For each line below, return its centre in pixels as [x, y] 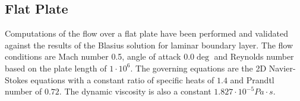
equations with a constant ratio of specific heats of [122, 79]
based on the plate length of [56, 68]
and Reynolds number [254, 56]
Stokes [16, 79]
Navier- [282, 68]
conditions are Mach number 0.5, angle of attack [93, 56]
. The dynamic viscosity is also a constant [135, 91]
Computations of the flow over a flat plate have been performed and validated [146, 33]
